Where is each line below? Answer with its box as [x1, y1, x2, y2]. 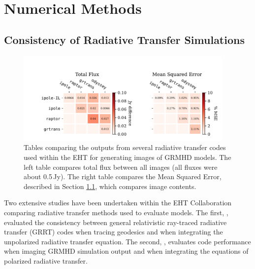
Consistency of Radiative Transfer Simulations [4, 32, 245, 47]
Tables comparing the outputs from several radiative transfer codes [24, 142, 226, 153]
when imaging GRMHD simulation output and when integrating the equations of [4, 246, 249, 256]
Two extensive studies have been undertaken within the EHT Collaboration [4, 197, 232, 208]
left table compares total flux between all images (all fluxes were [24, 161, 218, 172]
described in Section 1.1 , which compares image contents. [24, 181, 196, 191]
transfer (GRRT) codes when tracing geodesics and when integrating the [4, 227, 223, 237]
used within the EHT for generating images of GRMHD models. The [24, 152, 231, 162]
